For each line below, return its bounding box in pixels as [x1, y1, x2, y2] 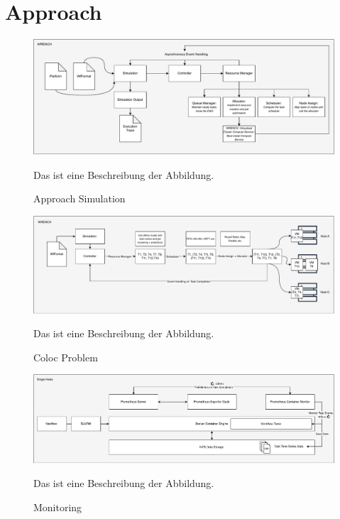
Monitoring [33, 500, 82, 515]
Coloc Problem [33, 349, 98, 364]
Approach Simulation [33, 191, 126, 206]
